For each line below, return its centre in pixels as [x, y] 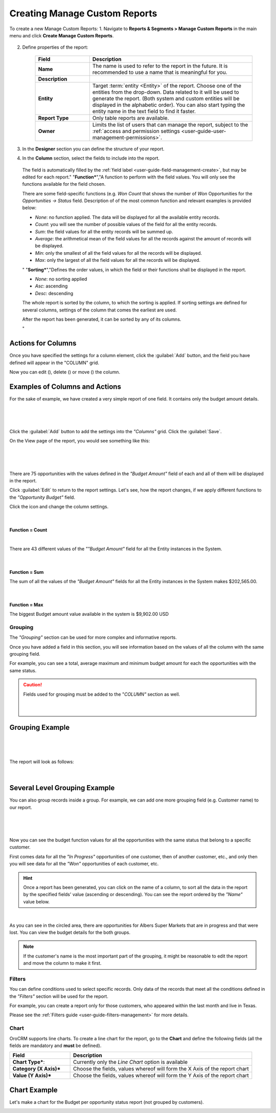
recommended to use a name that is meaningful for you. [160, 72]
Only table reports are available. [131, 118]
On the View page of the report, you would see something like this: [80, 441]
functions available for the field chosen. [64, 184]
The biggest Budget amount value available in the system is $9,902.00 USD [89, 614]
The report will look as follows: [42, 762]
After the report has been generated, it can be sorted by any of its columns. [102, 319]
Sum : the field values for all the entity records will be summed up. [104, 231]
